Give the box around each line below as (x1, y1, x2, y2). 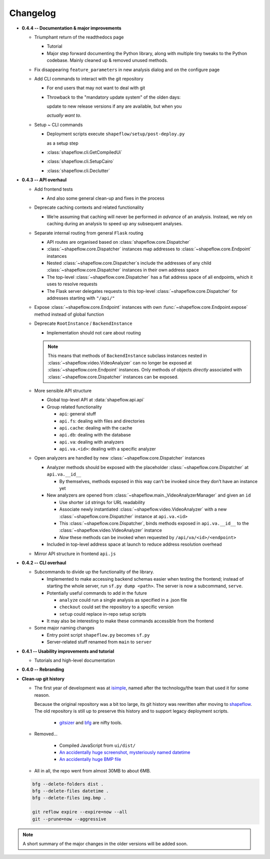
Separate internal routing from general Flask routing (34, 230, 143, 236)
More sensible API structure (34, 387, 92, 393)
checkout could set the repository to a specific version (59, 604, 174, 610)
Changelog (9, 8, 56, 19)
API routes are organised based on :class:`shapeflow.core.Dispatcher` (46, 239, 191, 245)
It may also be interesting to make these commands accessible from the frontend (46, 618, 214, 624)
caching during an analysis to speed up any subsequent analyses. (46, 221, 183, 227)
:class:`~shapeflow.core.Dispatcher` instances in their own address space (46, 267, 199, 273)
